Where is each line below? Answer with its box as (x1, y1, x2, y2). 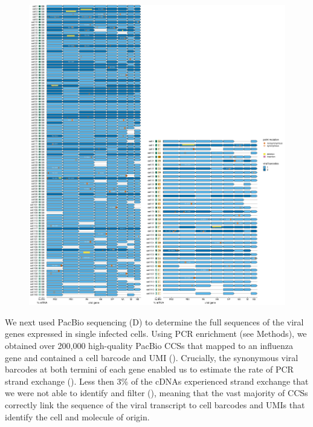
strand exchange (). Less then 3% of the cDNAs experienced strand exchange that (5, 374, 309, 387)
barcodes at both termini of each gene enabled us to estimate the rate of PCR (5, 363, 294, 376)
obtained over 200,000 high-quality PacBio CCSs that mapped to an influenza (5, 339, 293, 351)
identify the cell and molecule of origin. (5, 410, 150, 423)
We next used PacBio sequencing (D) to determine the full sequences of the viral (5, 315, 304, 328)
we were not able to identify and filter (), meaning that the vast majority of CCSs (5, 386, 308, 399)
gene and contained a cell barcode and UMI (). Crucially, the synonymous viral (5, 351, 298, 363)
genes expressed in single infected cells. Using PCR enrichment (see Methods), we (5, 327, 307, 340)
